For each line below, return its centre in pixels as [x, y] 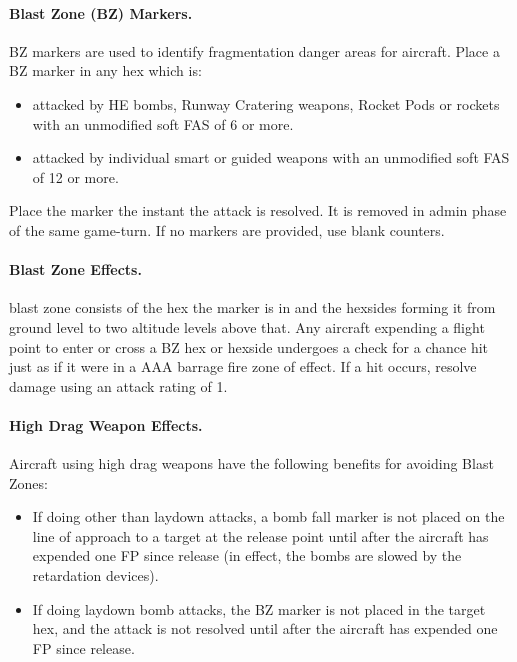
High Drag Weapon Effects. [106, 424]
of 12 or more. [75, 176]
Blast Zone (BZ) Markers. [101, 12]
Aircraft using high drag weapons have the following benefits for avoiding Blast [251, 463]
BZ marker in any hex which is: [105, 70]
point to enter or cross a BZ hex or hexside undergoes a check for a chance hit [249, 346]
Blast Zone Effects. [75, 269]
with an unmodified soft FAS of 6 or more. [163, 123]
